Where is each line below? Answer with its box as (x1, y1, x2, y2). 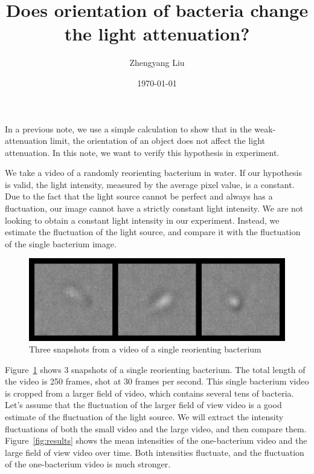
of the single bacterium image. (5, 237, 117, 250)
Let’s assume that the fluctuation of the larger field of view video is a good (5, 398, 282, 411)
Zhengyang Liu (129, 56, 185, 69)
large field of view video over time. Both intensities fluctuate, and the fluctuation (5, 446, 304, 458)
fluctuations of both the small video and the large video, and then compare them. (5, 422, 307, 435)
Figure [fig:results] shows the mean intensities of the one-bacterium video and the (5, 434, 307, 447)
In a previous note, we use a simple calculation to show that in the (5, 122, 252, 135)
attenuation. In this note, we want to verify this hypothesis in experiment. (5, 146, 280, 158)
